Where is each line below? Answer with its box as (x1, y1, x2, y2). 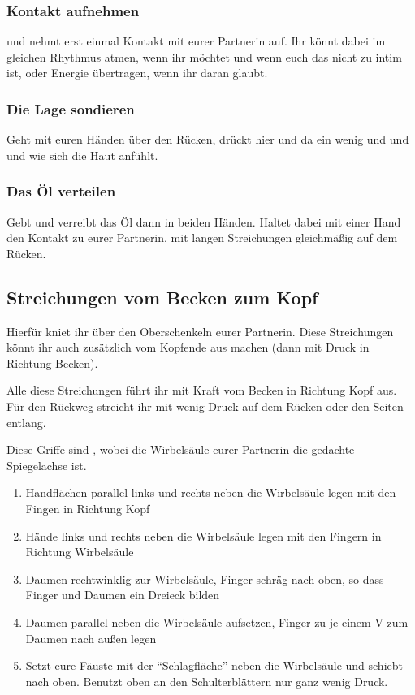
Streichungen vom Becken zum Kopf (6, 284, 318, 309)
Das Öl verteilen (6, 181, 116, 201)
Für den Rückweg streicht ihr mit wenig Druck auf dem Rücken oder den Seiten (6, 397, 404, 414)
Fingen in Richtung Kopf (25, 499, 150, 516)
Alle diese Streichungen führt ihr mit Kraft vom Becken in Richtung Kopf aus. (6, 382, 397, 399)
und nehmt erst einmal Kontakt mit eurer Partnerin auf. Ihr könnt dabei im (6, 32, 386, 50)
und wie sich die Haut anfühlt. (6, 146, 158, 163)
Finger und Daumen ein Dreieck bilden (25, 586, 220, 603)
